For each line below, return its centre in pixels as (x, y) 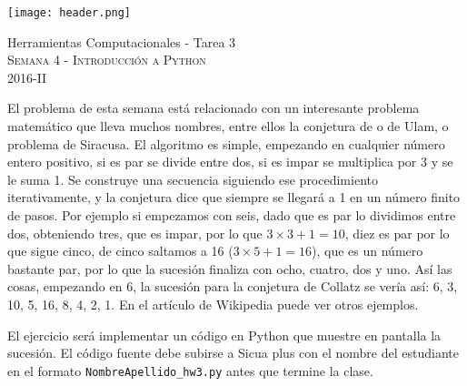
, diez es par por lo (397, 233)
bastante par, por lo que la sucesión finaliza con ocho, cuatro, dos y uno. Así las (230, 268)
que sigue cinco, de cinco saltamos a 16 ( (120, 251)
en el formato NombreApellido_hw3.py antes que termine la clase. (190, 370)
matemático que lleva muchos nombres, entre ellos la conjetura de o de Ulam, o (228, 126)
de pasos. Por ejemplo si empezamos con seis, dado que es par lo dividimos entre (232, 215)
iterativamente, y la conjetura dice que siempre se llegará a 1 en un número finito (234, 197)
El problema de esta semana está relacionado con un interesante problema (214, 108)
